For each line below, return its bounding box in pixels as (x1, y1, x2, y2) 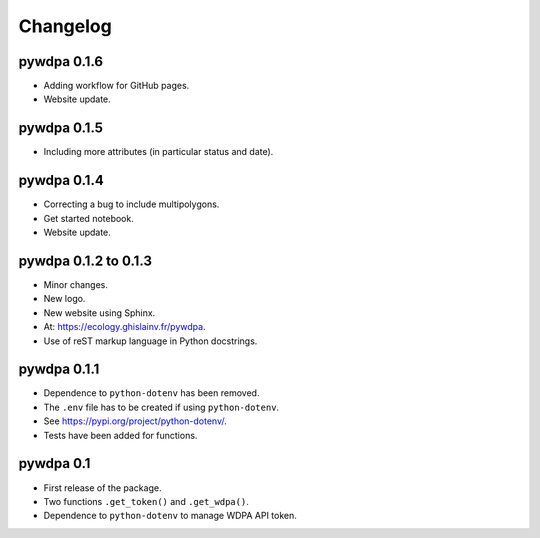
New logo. (43, 293, 86, 305)
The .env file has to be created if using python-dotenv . (43, 401, 280, 413)
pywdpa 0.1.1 (18, 361, 100, 378)
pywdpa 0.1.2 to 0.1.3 (18, 252, 152, 269)
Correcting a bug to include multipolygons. (43, 198, 220, 210)
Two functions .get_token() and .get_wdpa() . (43, 495, 249, 507)
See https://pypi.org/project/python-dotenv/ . (43, 415, 227, 427)
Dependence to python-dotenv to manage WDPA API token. (43, 510, 297, 522)
